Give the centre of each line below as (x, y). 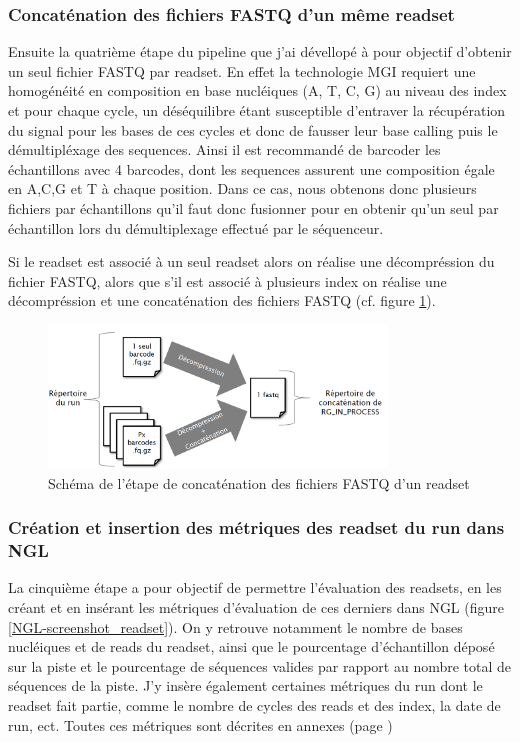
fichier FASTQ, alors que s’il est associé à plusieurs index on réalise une (227, 280)
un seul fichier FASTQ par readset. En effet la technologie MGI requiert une (242, 70)
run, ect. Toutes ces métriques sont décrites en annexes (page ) (200, 724)
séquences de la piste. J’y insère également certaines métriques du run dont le (245, 685)
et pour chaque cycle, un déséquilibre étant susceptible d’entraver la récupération (257, 110)
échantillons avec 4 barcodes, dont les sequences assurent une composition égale (251, 168)
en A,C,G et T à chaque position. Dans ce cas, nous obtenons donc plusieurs (242, 188)
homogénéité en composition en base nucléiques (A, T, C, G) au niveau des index (257, 90)
